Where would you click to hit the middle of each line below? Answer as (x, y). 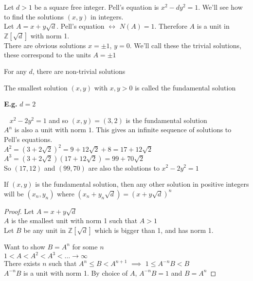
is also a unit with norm (50, 130)
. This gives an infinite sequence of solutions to (162, 130)
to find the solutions (34, 16)
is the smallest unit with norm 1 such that (74, 220)
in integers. (107, 16)
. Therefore (171, 26)
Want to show (25, 246)
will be (14, 193)
